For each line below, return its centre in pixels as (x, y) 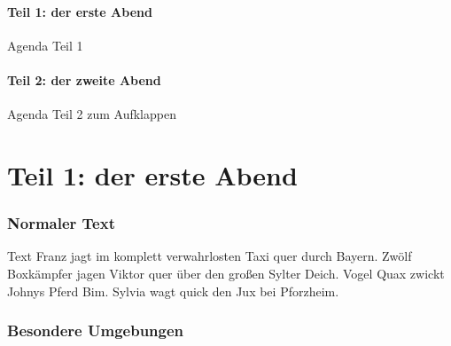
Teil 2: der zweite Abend (84, 79)
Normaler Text (61, 223)
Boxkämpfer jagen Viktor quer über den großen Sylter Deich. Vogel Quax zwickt (226, 273)
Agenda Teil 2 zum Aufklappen (92, 114)
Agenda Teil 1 (45, 45)
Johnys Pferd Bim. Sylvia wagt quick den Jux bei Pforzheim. (173, 291)
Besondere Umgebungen (96, 330)
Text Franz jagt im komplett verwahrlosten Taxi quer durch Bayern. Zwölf (210, 256)
